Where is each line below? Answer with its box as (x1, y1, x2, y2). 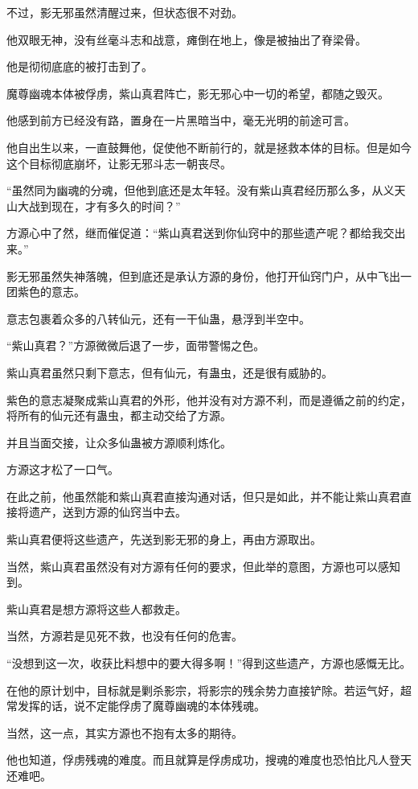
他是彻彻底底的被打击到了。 (6, 58, 153, 75)
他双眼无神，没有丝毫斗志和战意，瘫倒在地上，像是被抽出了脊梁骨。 (6, 31, 367, 47)
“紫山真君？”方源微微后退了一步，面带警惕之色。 (6, 337, 265, 354)
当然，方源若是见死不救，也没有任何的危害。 (6, 627, 243, 644)
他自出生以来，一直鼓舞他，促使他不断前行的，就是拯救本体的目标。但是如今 (6, 138, 412, 155)
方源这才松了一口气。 (6, 461, 119, 478)
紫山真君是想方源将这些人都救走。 (6, 600, 186, 617)
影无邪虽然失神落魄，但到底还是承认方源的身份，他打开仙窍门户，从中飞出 (6, 267, 400, 284)
